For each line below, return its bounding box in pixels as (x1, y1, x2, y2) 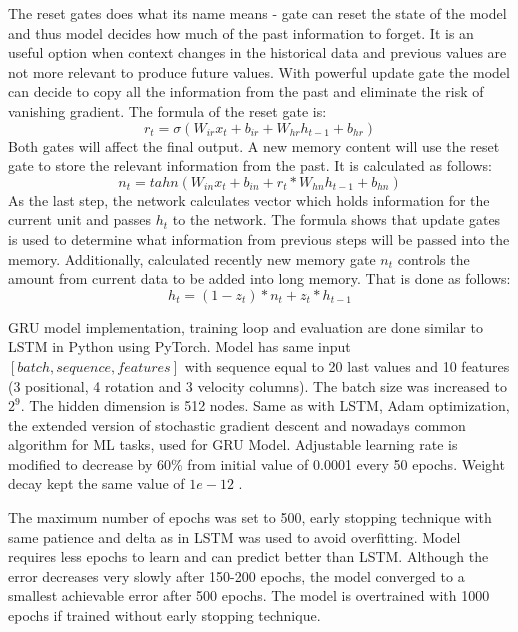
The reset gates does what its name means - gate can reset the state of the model (8, 3, 507, 23)
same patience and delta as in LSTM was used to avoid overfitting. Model (8, 526, 461, 547)
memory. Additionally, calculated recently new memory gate (8, 248, 376, 269)
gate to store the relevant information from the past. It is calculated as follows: (8, 155, 492, 176)
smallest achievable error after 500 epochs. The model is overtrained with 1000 (8, 585, 490, 606)
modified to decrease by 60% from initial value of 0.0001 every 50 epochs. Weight (8, 453, 505, 474)
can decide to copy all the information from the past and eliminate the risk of (8, 81, 484, 102)
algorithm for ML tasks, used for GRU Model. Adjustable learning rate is (8, 434, 458, 455)
